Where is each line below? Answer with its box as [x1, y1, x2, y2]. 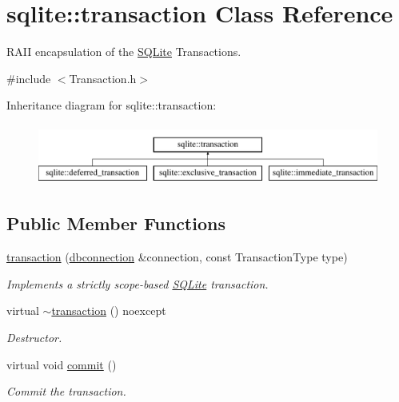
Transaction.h [69, 70, 137, 86]
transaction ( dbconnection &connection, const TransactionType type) [6, 249, 348, 265]
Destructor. [6, 329, 62, 346]
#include [6, 70, 51, 86]
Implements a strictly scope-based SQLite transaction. [6, 275, 269, 292]
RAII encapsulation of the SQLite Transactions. [6, 43, 241, 60]
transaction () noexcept [51, 302, 166, 319]
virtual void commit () [6, 356, 117, 372]
